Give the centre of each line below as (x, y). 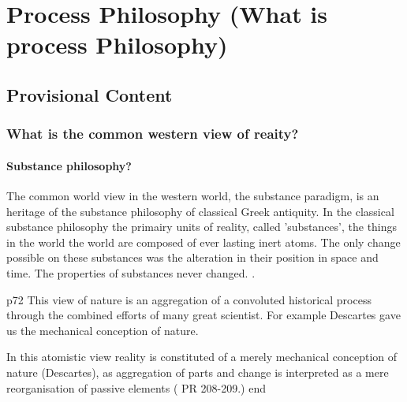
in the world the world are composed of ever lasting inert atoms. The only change (203, 242)
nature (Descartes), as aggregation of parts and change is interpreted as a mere (198, 372)
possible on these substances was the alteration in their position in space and (192, 257)
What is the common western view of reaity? (153, 134)
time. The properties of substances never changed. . (131, 272)
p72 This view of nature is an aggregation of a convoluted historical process (189, 299)
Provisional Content (90, 94)
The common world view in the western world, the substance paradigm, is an (193, 195)
